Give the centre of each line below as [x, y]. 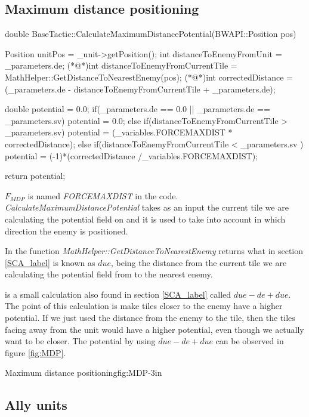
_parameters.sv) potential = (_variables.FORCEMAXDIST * [119, 132]
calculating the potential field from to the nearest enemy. [109, 274]
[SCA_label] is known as [50, 262]
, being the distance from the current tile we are [199, 262]
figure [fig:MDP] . [35, 352]
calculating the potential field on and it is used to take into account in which [145, 219]
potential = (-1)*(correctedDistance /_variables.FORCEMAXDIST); [131, 155]
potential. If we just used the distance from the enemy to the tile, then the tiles [150, 318]
